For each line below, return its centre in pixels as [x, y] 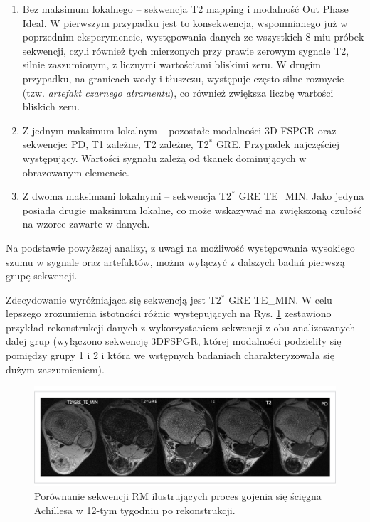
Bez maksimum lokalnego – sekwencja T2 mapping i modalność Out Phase [185, 9]
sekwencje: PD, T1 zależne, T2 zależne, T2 [116, 144]
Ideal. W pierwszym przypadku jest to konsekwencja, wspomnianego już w [185, 22]
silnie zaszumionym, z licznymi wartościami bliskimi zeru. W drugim [172, 64]
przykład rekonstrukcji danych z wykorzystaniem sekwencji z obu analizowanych [181, 327]
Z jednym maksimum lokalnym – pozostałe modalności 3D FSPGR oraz [179, 130]
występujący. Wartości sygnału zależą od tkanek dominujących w [164, 158]
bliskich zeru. [51, 106]
